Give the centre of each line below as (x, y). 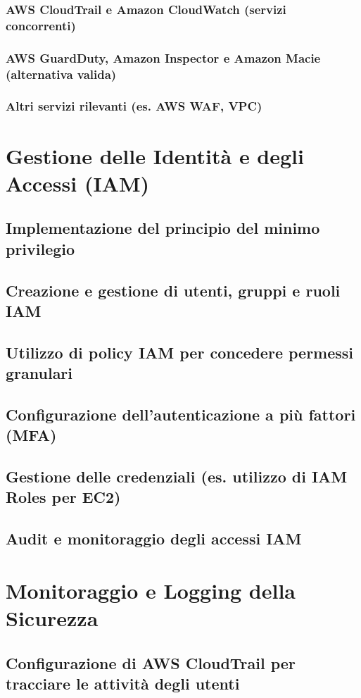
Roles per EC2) (63, 497)
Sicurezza (52, 617)
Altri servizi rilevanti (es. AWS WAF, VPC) (134, 106)
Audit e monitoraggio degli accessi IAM (154, 538)
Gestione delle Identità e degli (155, 155)
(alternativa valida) (61, 74)
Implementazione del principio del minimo (163, 228)
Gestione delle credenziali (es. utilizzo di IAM (177, 476)
